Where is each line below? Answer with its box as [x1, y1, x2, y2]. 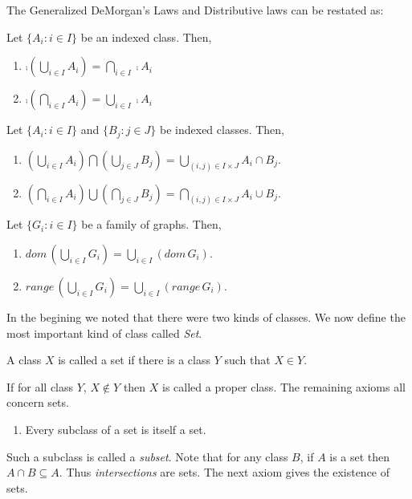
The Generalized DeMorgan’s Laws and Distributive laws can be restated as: [6, 2, 384, 18]
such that [224, 351, 271, 368]
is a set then [329, 448, 390, 465]
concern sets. [6, 394, 69, 411]
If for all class [6, 378, 74, 395]
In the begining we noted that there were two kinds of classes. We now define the [6, 308, 406, 325]
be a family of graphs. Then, [81, 216, 222, 233]
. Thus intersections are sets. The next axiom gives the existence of [59, 464, 390, 481]
